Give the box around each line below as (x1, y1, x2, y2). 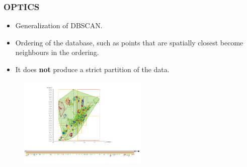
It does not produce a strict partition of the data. (15, 64, 170, 74)
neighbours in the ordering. (15, 47, 99, 58)
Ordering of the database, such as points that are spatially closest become (15, 37, 243, 47)
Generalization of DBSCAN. (15, 20, 103, 31)
